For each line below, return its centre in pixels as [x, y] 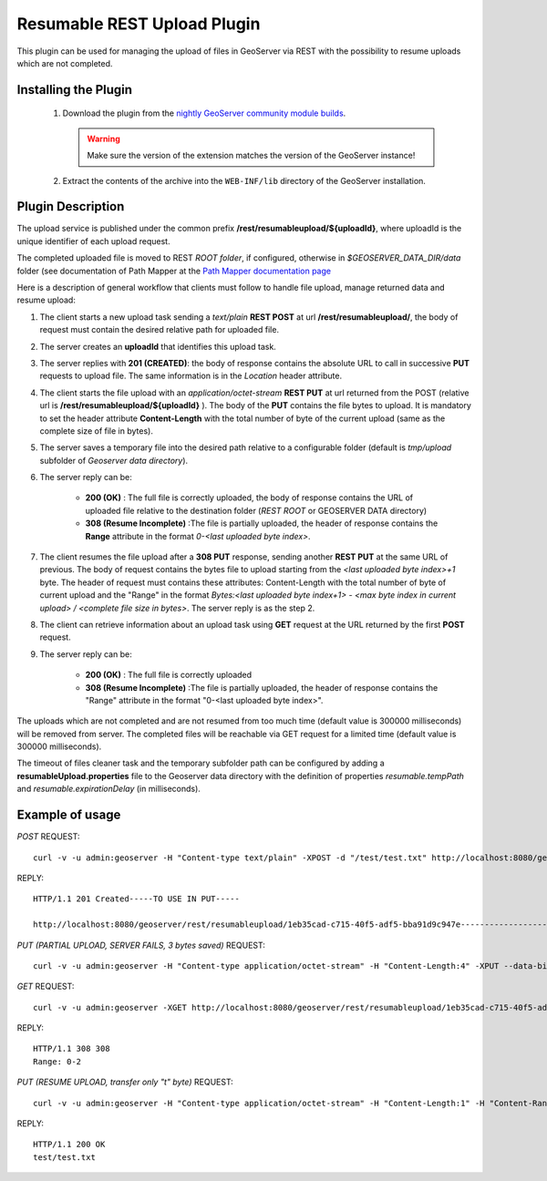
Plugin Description [71, 206]
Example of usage [69, 815]
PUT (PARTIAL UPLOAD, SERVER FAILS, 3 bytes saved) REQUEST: [141, 945]
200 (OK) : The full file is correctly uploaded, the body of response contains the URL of [249, 498]
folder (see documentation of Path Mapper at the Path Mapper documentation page [174, 271]
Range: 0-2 [57, 1061]
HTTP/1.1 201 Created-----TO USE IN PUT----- [137, 899]
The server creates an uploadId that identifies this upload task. [158, 346]
